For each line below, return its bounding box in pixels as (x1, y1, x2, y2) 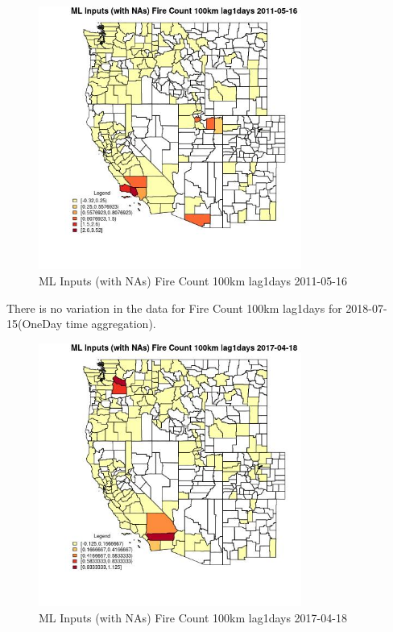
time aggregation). (65, 315, 156, 332)
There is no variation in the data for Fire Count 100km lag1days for (6, 299, 342, 316)
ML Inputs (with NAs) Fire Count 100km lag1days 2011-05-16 (39, 272, 347, 289)
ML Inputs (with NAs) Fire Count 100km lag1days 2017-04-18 (39, 609, 347, 626)
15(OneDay (6, 315, 63, 332)
